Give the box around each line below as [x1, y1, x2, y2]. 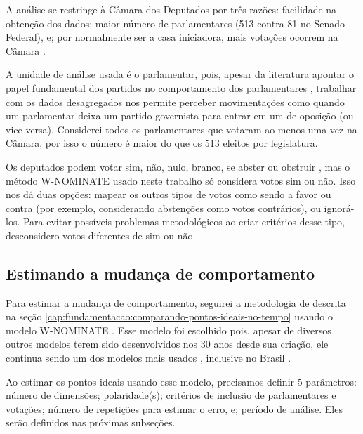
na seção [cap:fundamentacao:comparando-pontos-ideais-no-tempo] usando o [6, 309, 333, 324]
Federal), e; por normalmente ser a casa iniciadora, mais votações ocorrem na [6, 29, 338, 44]
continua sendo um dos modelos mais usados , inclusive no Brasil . [6, 350, 291, 365]
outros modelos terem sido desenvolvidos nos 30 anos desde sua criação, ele [6, 336, 329, 351]
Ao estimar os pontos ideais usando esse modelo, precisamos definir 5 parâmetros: [6, 374, 357, 388]
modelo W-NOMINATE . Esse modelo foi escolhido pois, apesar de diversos [6, 322, 331, 337]
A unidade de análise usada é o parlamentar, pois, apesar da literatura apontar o [6, 67, 355, 81]
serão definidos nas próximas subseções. [6, 415, 176, 430]
